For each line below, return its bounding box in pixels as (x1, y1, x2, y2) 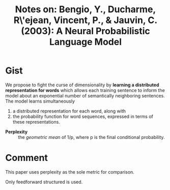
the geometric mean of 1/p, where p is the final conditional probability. (18, 134, 165, 140)
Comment (5, 152, 48, 164)
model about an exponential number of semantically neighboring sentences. (5, 92, 165, 99)
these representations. (12, 118, 60, 125)
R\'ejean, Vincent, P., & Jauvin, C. (13, 14, 158, 26)
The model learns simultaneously (5, 98, 75, 104)
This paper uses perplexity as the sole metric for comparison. (5, 169, 135, 175)
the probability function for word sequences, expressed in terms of (12, 113, 154, 120)
